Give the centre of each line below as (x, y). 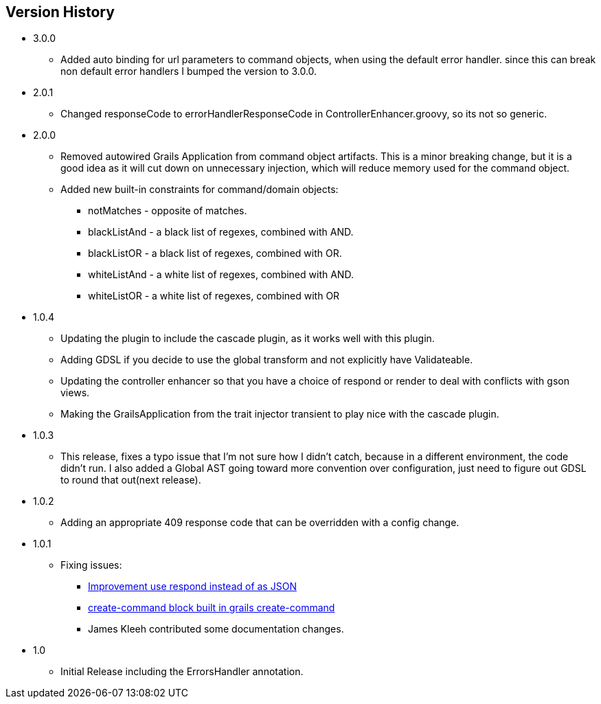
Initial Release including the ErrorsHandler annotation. (182, 672)
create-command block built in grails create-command (212, 608)
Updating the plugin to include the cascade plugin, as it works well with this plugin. (248, 339)
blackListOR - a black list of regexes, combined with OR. (215, 253)
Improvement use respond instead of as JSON (192, 587)
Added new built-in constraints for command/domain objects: (200, 190)
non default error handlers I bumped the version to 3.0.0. (189, 71)
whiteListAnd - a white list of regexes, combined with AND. (221, 275)
